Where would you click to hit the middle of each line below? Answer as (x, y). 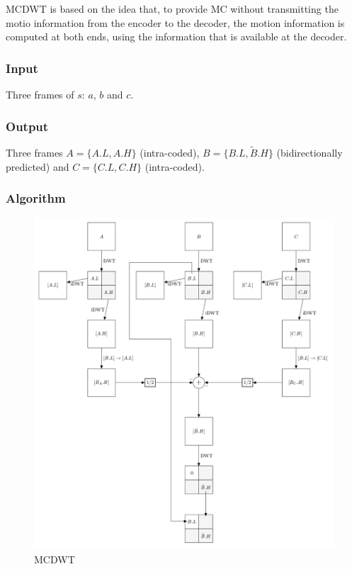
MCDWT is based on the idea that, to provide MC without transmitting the (172, 9)
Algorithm (36, 198)
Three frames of (40, 94)
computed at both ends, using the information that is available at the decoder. (176, 36)
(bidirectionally (310, 153)
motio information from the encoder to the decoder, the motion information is (175, 22)
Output (27, 126)
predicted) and (38, 166)
